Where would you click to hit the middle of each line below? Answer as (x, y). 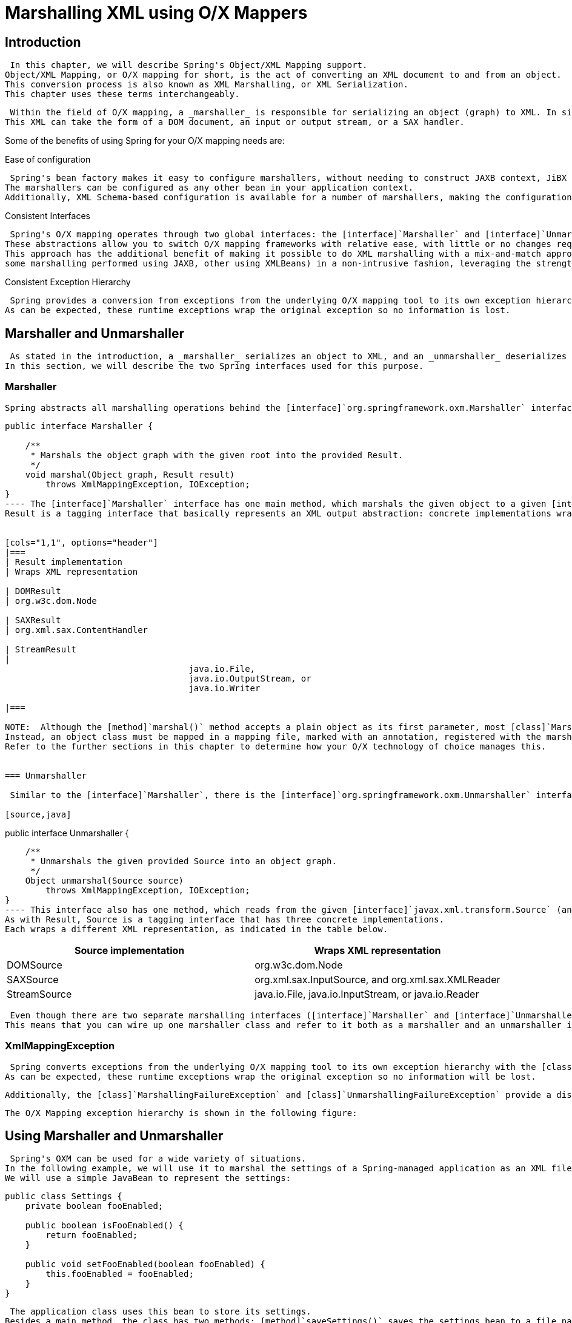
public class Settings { (64, 1196)
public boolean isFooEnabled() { (105, 1226)
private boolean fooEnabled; (94, 1206)
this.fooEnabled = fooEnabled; (120, 1274)
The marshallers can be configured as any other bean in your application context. (209, 188)
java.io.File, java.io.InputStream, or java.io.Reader (367, 994)
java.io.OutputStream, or (250, 678)
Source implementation (130, 950)
